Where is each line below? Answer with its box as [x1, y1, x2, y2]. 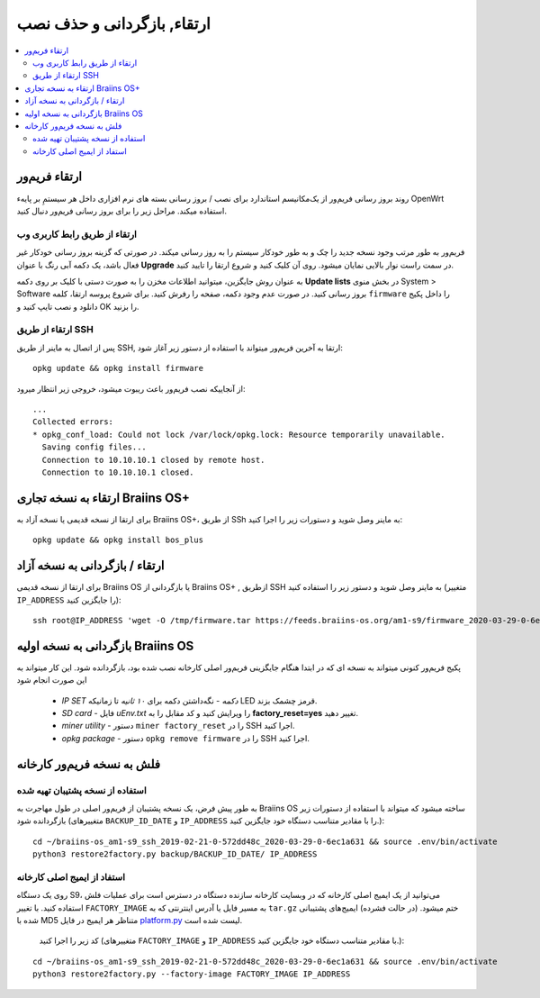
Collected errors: [32, 417, 114, 427]
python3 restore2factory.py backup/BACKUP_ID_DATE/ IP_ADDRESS [32, 849, 318, 859]
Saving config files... [41, 442, 148, 452]
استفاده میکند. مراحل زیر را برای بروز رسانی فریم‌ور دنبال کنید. [16, 205, 227, 216]
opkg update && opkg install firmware [32, 363, 204, 374]
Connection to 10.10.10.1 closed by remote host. [41, 455, 265, 465]
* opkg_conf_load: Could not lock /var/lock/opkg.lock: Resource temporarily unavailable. [32, 429, 445, 440]
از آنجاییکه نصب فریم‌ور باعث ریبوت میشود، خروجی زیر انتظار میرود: [16, 383, 247, 394]
